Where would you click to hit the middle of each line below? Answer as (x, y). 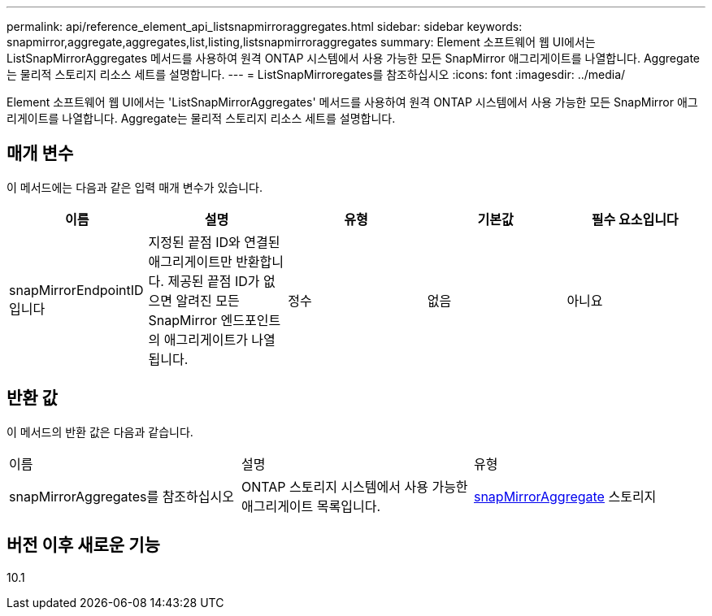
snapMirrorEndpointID (76, 290)
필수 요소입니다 (635, 219)
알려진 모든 (208, 300)
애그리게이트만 (190, 261)
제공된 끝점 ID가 (214, 281)
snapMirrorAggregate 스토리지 (565, 496)
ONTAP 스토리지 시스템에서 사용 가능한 (354, 486)
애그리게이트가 (206, 339)
